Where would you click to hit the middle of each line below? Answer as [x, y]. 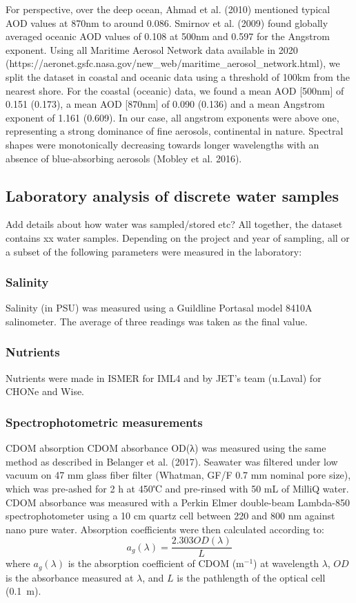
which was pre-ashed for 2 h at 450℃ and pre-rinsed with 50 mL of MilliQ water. [177, 488]
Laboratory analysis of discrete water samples [172, 195]
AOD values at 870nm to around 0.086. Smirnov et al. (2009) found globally [167, 22]
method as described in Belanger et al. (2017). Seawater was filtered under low [172, 461]
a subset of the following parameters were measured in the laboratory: [154, 251]
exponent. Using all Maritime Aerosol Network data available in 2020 [152, 49]
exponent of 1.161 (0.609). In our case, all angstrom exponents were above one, [172, 117]
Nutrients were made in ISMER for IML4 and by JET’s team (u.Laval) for [164, 377]
